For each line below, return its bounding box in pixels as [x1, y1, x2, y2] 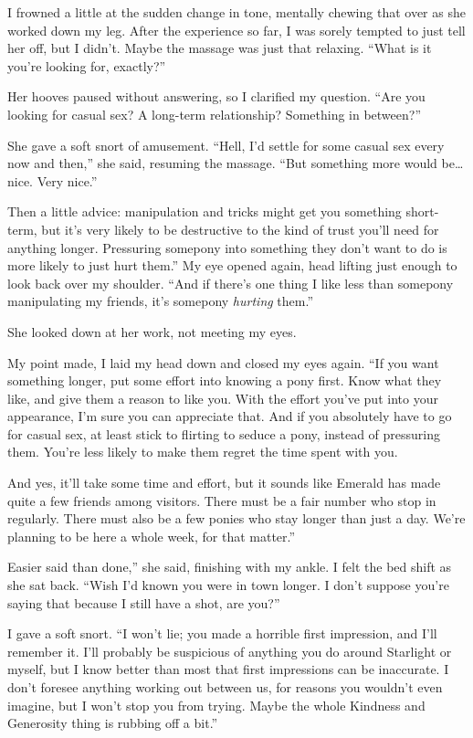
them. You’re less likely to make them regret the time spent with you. [7, 442, 398, 461]
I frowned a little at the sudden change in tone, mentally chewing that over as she [7, 3, 466, 21]
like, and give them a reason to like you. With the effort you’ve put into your [7, 388, 438, 407]
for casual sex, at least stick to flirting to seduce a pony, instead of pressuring [7, 424, 441, 443]
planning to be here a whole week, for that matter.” [7, 526, 296, 545]
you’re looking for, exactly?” [7, 56, 166, 75]
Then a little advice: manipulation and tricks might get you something [7, 202, 402, 221]
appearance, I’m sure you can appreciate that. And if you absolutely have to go [7, 406, 452, 426]
